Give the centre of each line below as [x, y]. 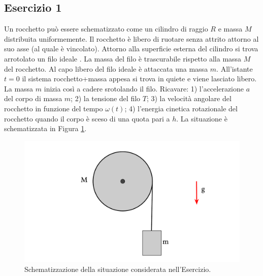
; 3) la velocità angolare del [189, 98]
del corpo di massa [33, 98]
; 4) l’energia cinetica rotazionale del [181, 108]
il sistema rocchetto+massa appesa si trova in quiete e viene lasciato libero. [139, 79]
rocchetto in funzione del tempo [54, 108]
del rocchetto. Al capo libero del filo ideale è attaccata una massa [106, 68]
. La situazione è [202, 118]
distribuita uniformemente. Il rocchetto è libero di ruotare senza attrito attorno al [131, 38]
